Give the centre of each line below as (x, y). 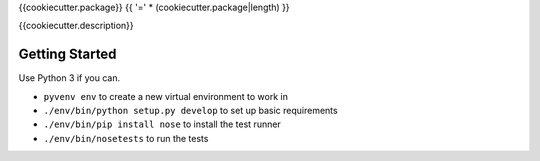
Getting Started (67, 54)
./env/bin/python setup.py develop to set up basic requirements (191, 111)
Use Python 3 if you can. (69, 78)
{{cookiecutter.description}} (76, 26)
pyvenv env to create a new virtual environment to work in (166, 96)
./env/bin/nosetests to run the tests (126, 138)
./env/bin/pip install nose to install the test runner (162, 124)
